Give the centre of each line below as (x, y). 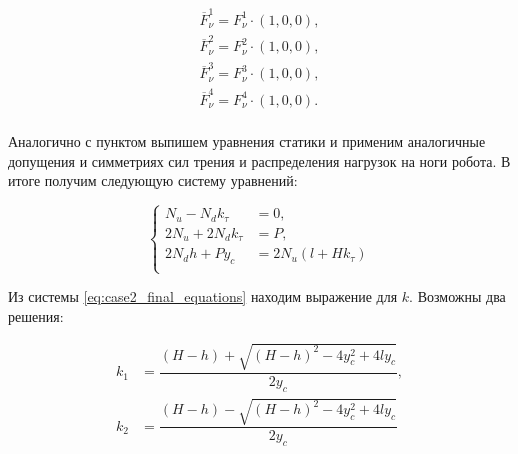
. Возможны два (457, 296)
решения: (36, 315)
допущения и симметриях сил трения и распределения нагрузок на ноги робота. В (259, 160)
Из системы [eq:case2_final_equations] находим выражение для (203, 296)
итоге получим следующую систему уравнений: (153, 180)
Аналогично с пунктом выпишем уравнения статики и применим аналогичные (247, 141)
